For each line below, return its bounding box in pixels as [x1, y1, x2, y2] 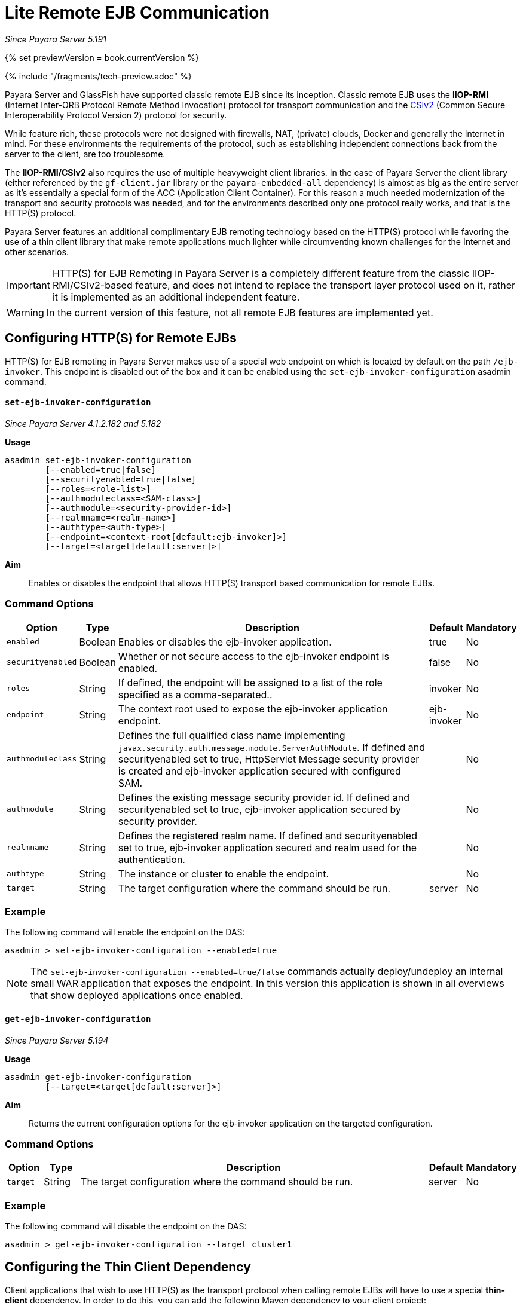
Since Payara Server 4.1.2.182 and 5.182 [5, 418, 161, 429]
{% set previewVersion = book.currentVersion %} [5, 52, 200, 63]
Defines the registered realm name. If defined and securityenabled [118, 829, 417, 842]
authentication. [118, 853, 185, 865]
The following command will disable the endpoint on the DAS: [5, 1221, 247, 1232]
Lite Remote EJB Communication [5, 2, 270, 23]
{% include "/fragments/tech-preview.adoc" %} [5, 71, 192, 81]
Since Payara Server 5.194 [5, 1035, 109, 1045]
